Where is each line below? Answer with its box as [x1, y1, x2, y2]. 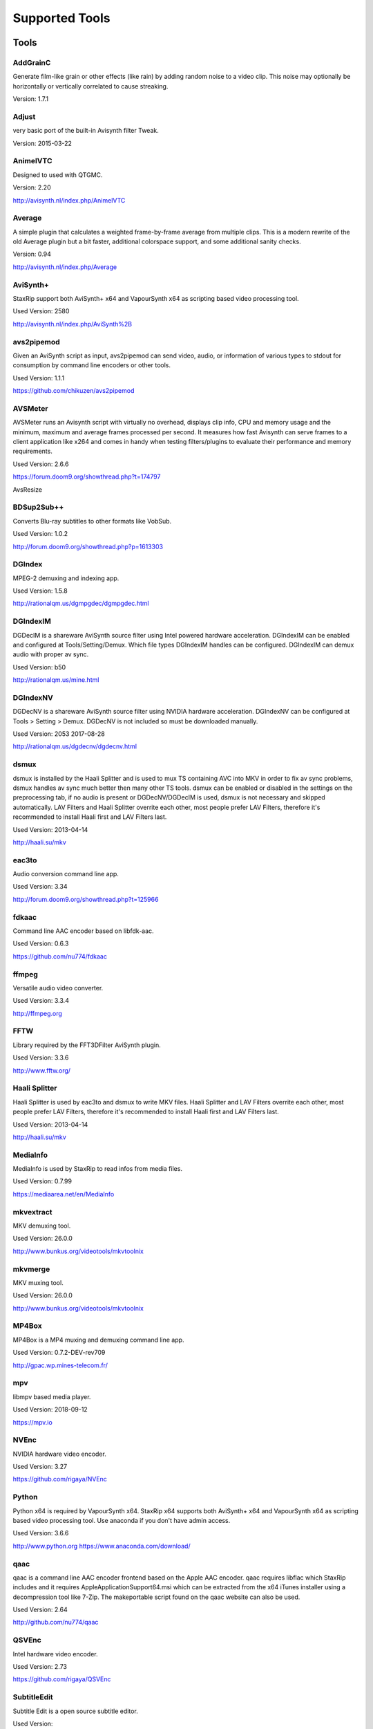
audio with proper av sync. [12, 650, 89, 658]
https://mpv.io [12, 1418, 53, 1426]
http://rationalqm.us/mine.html [12, 676, 99, 684]
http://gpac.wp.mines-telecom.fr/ [12, 1361, 108, 1369]
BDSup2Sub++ [12, 502, 64, 512]
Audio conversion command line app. [12, 870, 119, 878]
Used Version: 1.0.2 [12, 530, 68, 538]
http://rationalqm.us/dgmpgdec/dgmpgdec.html [12, 599, 149, 608]
